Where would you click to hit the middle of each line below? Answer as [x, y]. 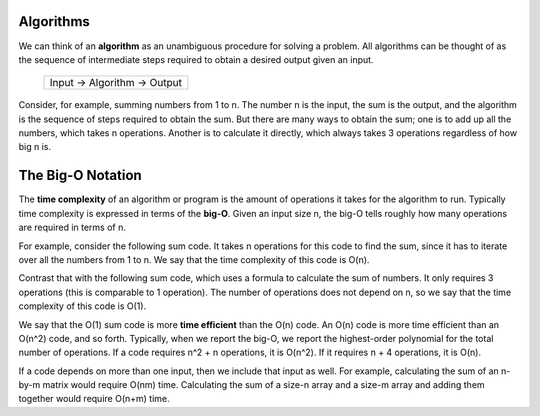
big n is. [35, 147]
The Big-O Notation [80, 175]
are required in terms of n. [72, 227]
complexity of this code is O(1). [82, 306]
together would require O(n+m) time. [94, 399]
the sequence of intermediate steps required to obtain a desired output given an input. [196, 59]
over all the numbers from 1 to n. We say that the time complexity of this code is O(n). [194, 259]
